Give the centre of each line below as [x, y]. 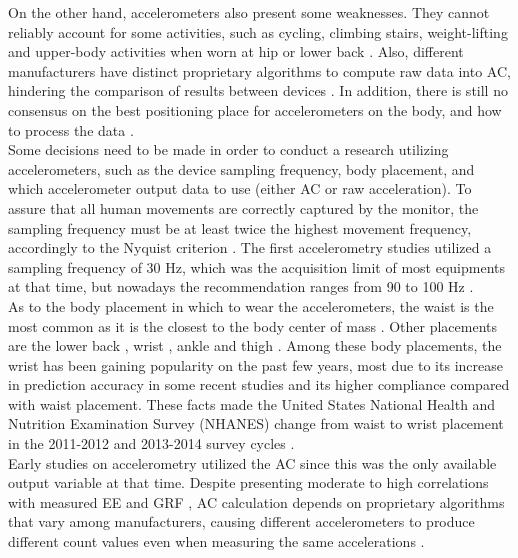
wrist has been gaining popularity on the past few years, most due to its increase [255, 364]
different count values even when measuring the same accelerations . [216, 541]
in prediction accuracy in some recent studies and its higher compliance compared [259, 384]
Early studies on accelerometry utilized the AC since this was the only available [252, 462]
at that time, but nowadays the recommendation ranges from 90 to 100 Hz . [241, 286]
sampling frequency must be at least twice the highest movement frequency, [240, 227]
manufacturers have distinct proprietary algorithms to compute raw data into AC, [259, 70]
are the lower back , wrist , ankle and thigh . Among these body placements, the [255, 345]
